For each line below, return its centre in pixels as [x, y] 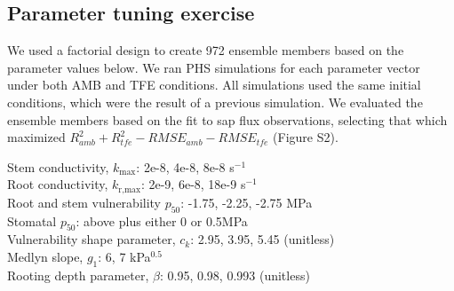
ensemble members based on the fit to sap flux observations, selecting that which [227, 119]
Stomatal [32, 220]
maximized [36, 137]
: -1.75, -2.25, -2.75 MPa [247, 202]
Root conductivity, [58, 184]
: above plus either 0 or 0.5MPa [162, 220]
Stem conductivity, [58, 166]
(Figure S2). [306, 137]
